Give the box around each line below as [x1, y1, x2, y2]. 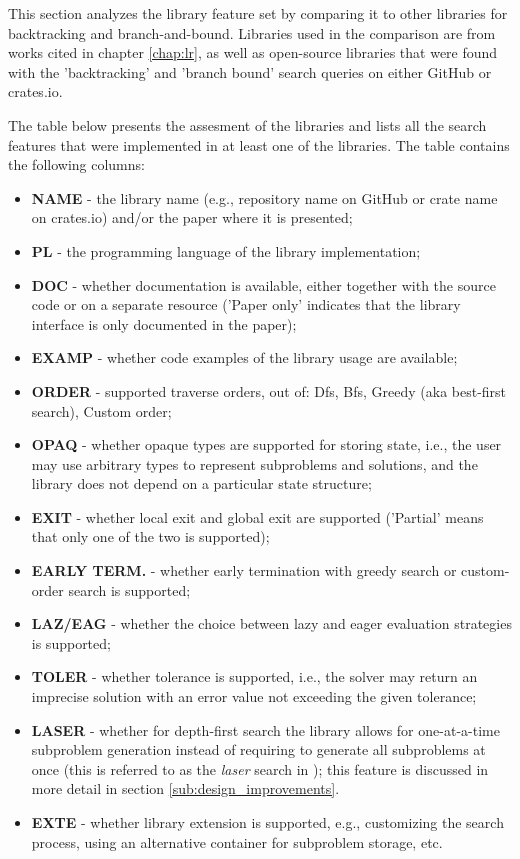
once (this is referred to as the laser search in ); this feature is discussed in [31, 758, 489, 779]
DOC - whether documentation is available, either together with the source [31, 274, 496, 295]
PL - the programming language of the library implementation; [31, 240, 421, 261]
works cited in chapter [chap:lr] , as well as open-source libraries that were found [8, 42, 498, 63]
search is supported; [68, 579, 191, 600]
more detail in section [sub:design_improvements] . [31, 778, 340, 799]
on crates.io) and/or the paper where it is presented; [31, 207, 353, 228]
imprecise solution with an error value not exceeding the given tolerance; [31, 686, 477, 707]
